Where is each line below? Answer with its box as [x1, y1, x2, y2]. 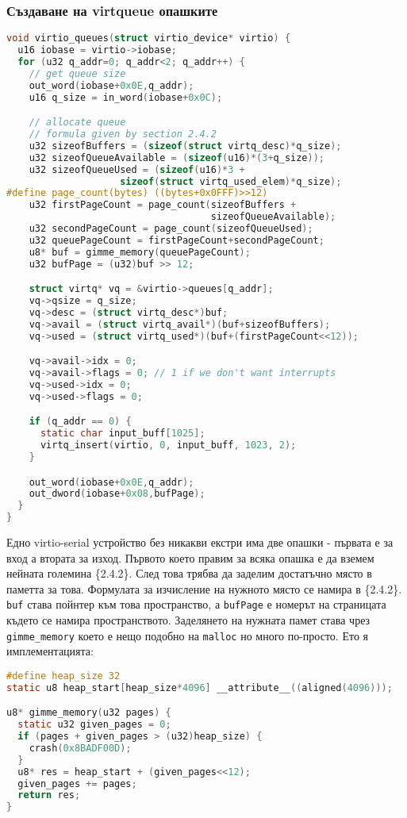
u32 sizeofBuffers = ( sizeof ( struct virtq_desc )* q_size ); [29, 140, 342, 152]
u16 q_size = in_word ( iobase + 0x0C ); [29, 91, 223, 103]
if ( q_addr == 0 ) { [29, 416, 132, 428]
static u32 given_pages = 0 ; [17, 719, 171, 731]
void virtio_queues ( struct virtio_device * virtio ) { [6, 33, 291, 44]
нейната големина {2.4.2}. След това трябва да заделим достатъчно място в [6, 565, 372, 582]
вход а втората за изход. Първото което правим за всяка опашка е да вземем [6, 549, 374, 566]
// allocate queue [29, 117, 126, 129]
